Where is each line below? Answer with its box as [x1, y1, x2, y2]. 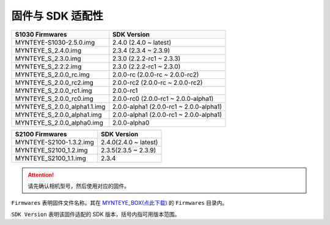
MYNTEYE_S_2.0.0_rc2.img [15, 78, 94, 87]
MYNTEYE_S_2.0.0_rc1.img [15, 86, 92, 95]
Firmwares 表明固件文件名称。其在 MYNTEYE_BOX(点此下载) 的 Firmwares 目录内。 [11, 199, 228, 207]
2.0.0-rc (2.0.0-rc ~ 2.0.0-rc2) [112, 70, 199, 79]
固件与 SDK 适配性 [11, 9, 103, 23]
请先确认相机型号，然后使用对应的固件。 [28, 182, 130, 190]
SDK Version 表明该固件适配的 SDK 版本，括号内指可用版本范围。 [11, 210, 180, 218]
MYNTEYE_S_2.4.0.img [15, 46, 82, 54]
